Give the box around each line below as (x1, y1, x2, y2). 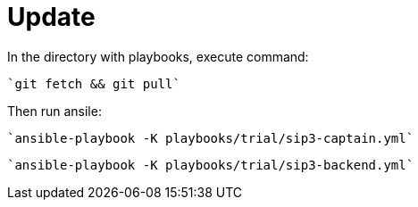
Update (7, 2, 96, 32)
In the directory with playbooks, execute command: (7, 48, 309, 64)
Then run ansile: (7, 103, 102, 119)
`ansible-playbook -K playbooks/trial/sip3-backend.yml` (7, 157, 414, 172)
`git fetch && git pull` (7, 76, 180, 91)
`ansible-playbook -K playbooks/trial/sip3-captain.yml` (7, 130, 414, 145)
